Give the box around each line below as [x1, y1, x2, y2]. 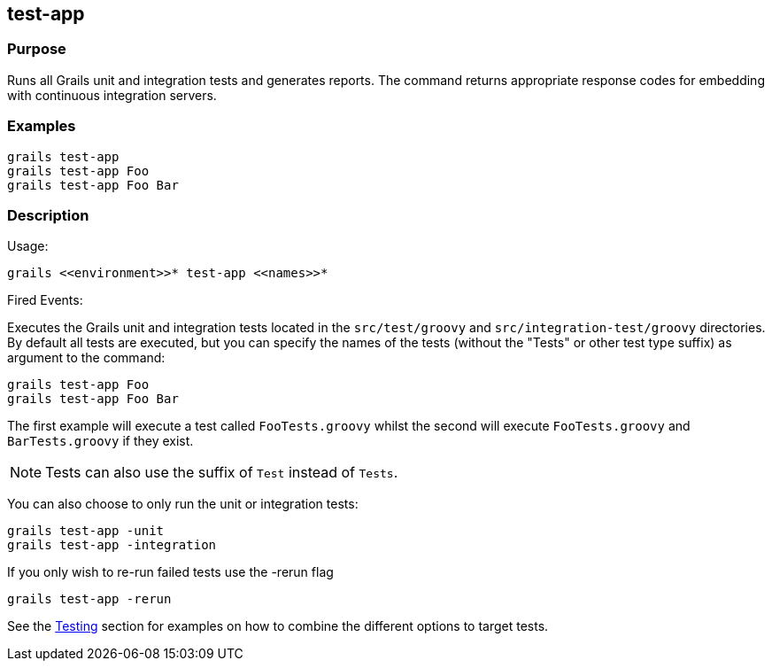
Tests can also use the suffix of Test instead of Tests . [45, 463, 398, 482]
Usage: [7, 238, 49, 254]
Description [7, 206, 89, 224]
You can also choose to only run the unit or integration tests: [7, 496, 359, 512]
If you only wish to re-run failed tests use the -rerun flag [7, 564, 334, 580]
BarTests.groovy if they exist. [7, 433, 194, 449]
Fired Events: [7, 292, 83, 308]
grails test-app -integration [7, 538, 217, 553]
